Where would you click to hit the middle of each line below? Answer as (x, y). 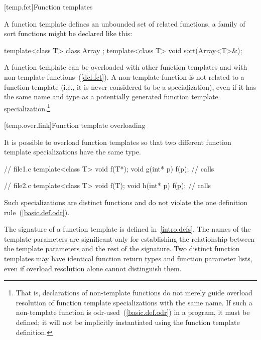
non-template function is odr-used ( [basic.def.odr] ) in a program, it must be (133, 312)
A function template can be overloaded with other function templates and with (126, 67)
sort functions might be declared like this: (68, 33)
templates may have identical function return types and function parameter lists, (128, 258)
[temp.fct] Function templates (48, 7)
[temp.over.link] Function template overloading (75, 125)
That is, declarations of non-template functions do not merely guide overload (134, 293)
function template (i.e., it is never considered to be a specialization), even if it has (130, 87)
